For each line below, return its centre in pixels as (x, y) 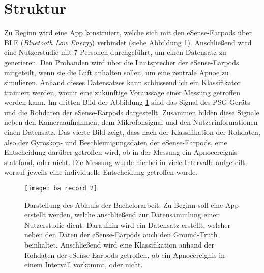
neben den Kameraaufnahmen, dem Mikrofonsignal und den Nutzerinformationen (131, 122)
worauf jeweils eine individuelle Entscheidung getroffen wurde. (101, 172)
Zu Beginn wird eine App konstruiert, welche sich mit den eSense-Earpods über (128, 32)
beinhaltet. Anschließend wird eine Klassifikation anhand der (119, 245)
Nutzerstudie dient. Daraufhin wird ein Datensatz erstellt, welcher (127, 224)
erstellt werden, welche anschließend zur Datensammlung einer (122, 215)
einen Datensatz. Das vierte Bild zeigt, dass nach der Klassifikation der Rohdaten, (132, 132)
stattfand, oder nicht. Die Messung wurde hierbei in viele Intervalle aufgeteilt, (126, 162)
